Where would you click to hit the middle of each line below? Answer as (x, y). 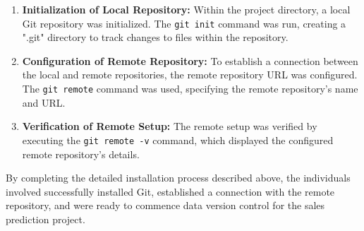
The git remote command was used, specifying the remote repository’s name (190, 89)
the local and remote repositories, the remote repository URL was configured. (190, 75)
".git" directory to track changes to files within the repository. (155, 37)
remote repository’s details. (81, 154)
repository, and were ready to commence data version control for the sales (165, 205)
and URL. (44, 102)
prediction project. (45, 219)
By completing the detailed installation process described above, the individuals (178, 178)
